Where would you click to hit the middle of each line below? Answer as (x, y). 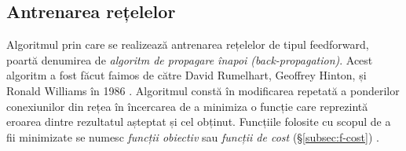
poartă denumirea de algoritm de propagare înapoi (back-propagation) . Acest (190, 59)
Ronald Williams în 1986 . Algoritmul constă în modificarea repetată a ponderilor (203, 90)
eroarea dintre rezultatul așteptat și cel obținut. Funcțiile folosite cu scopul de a (199, 122)
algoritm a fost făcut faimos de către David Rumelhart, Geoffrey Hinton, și (187, 75)
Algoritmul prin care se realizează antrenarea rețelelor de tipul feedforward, (188, 44)
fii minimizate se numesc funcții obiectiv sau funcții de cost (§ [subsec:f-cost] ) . (193, 136)
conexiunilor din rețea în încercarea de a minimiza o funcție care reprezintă (187, 106)
